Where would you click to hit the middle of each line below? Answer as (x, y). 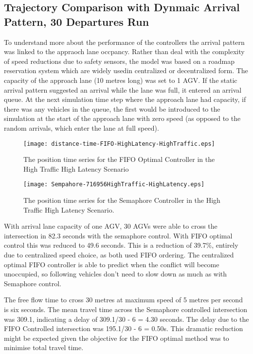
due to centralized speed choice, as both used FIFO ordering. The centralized (119, 255)
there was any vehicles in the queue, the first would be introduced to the (112, 108)
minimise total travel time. (44, 347)
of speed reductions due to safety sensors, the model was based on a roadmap (119, 61)
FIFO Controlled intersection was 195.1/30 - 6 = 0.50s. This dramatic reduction (124, 328)
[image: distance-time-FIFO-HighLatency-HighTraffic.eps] (119, 144)
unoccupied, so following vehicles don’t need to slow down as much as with (116, 274)
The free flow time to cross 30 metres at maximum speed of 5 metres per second (123, 300)
